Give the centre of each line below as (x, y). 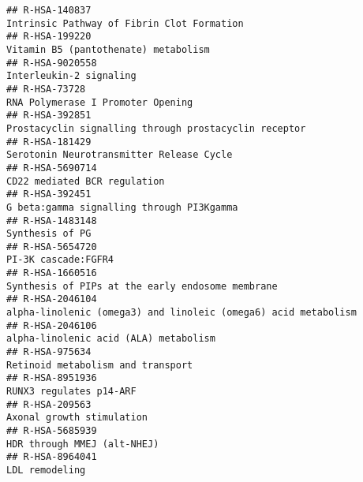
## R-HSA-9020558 (52, 63)
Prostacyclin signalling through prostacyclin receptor (156, 128)
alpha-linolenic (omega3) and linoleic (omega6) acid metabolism (181, 313)
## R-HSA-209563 (49, 404)
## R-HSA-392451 (49, 194)
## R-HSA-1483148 (52, 220)
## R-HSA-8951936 (52, 378)
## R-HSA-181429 (49, 142)
